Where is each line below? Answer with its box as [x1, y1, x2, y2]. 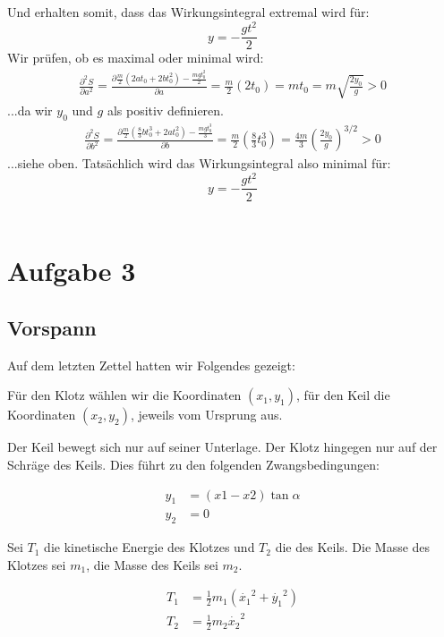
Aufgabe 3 [7, 252, 136, 289]
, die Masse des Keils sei [86, 555, 218, 573]
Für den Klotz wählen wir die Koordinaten [7, 386, 242, 404]
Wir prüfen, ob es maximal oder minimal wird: [7, 48, 264, 67]
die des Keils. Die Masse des [275, 538, 431, 556]
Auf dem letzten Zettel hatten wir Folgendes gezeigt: [7, 355, 295, 374]
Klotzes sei [7, 555, 66, 573]
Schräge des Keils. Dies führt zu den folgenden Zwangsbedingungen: [7, 454, 380, 473]
